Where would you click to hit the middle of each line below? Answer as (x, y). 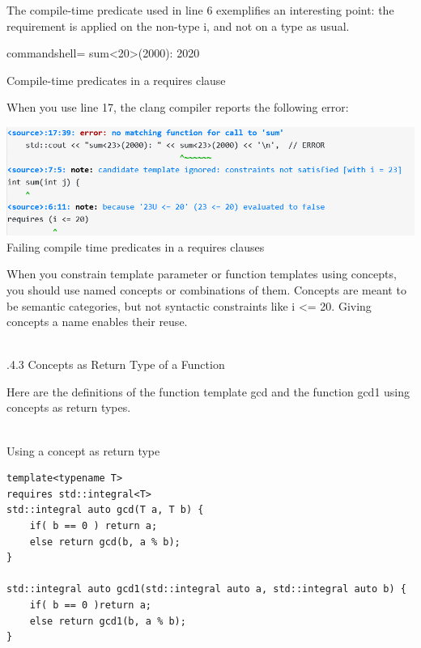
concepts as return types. (69, 407)
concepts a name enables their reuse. (97, 322)
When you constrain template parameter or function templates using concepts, (202, 274)
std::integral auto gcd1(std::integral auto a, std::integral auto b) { (206, 589)
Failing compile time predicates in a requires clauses (136, 246)
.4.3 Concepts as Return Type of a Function (116, 364)
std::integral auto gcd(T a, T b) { (105, 510)
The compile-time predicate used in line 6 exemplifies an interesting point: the (200, 10)
